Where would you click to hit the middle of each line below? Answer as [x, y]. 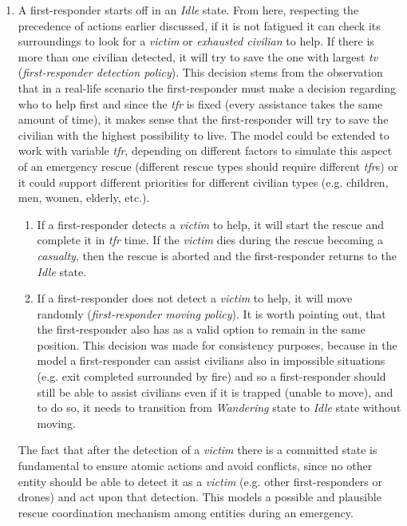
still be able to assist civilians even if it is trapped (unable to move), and [215, 392]
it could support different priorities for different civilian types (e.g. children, [203, 182]
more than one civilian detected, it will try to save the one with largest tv [198, 56]
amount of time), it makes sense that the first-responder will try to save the [203, 119]
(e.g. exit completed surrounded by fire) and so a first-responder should [211, 376]
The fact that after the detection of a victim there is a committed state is [198, 450]
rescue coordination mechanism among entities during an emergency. [186, 512]
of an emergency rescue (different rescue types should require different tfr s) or [208, 166]
